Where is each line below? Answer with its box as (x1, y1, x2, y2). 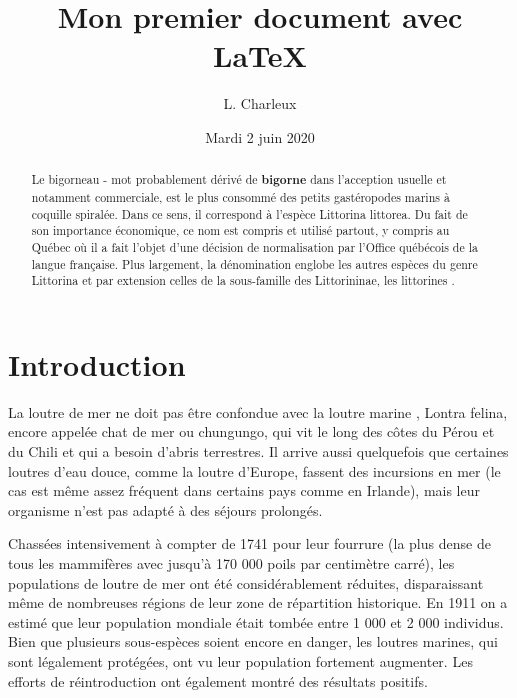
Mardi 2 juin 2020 (205, 126, 315, 147)
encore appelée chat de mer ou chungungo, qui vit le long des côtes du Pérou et (8, 421, 495, 442)
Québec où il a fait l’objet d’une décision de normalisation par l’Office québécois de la (31, 238, 478, 255)
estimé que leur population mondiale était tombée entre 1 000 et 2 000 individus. (8, 611, 504, 632)
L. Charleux (223, 93, 297, 114)
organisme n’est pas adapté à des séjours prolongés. (8, 499, 323, 520)
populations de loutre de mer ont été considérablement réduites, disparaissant (8, 572, 484, 593)
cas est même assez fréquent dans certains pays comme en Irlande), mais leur (8, 480, 480, 501)
